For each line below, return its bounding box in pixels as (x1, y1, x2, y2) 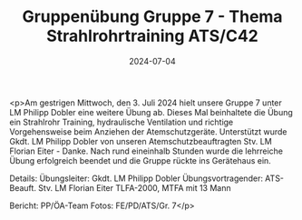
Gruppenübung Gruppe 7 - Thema (22, 6, 283, 27)
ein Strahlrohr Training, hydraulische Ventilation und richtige (9, 116, 234, 127)
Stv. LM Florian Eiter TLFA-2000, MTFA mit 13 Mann (37, 182, 231, 193)
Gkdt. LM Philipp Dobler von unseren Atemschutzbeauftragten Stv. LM (9, 135, 272, 146)
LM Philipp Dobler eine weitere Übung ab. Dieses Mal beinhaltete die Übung (9, 106, 293, 117)
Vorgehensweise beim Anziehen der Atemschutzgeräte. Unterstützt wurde (9, 125, 287, 137)
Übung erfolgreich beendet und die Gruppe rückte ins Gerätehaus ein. (9, 155, 272, 165)
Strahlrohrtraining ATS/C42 (46, 25, 258, 46)
